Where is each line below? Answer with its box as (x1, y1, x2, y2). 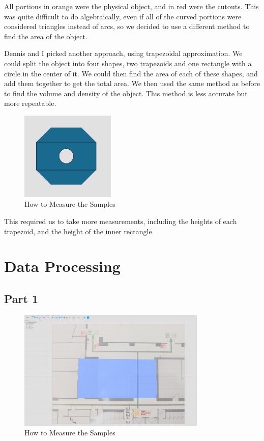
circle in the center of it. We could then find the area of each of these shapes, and (4, 68, 258, 78)
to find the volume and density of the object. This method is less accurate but (4, 88, 248, 98)
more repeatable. (4, 98, 56, 108)
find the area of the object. (4, 31, 87, 41)
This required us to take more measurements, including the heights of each (4, 215, 237, 226)
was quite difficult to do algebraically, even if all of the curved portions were (4, 11, 242, 21)
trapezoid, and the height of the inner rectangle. (4, 226, 154, 236)
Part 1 (4, 290, 39, 306)
